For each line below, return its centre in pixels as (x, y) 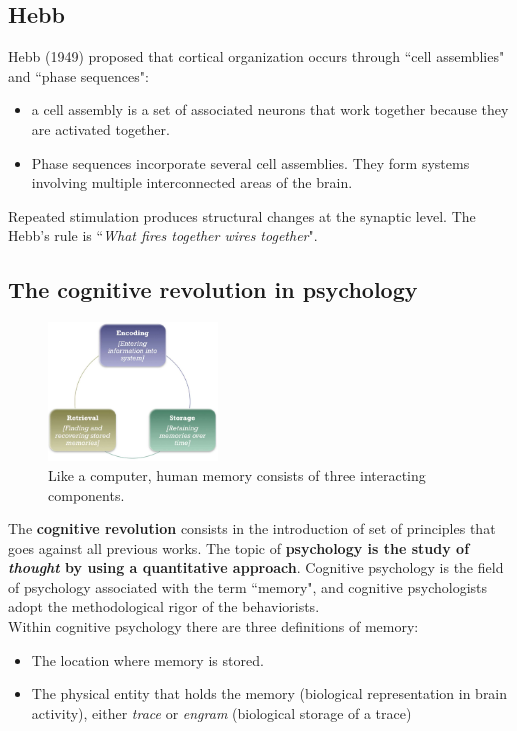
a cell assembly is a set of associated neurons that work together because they (270, 109)
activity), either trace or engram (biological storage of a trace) (221, 712)
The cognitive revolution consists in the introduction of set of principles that (252, 528)
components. (86, 494)
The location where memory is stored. (147, 659)
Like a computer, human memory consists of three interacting (237, 474)
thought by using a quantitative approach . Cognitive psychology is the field (256, 567)
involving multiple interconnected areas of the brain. (192, 182)
